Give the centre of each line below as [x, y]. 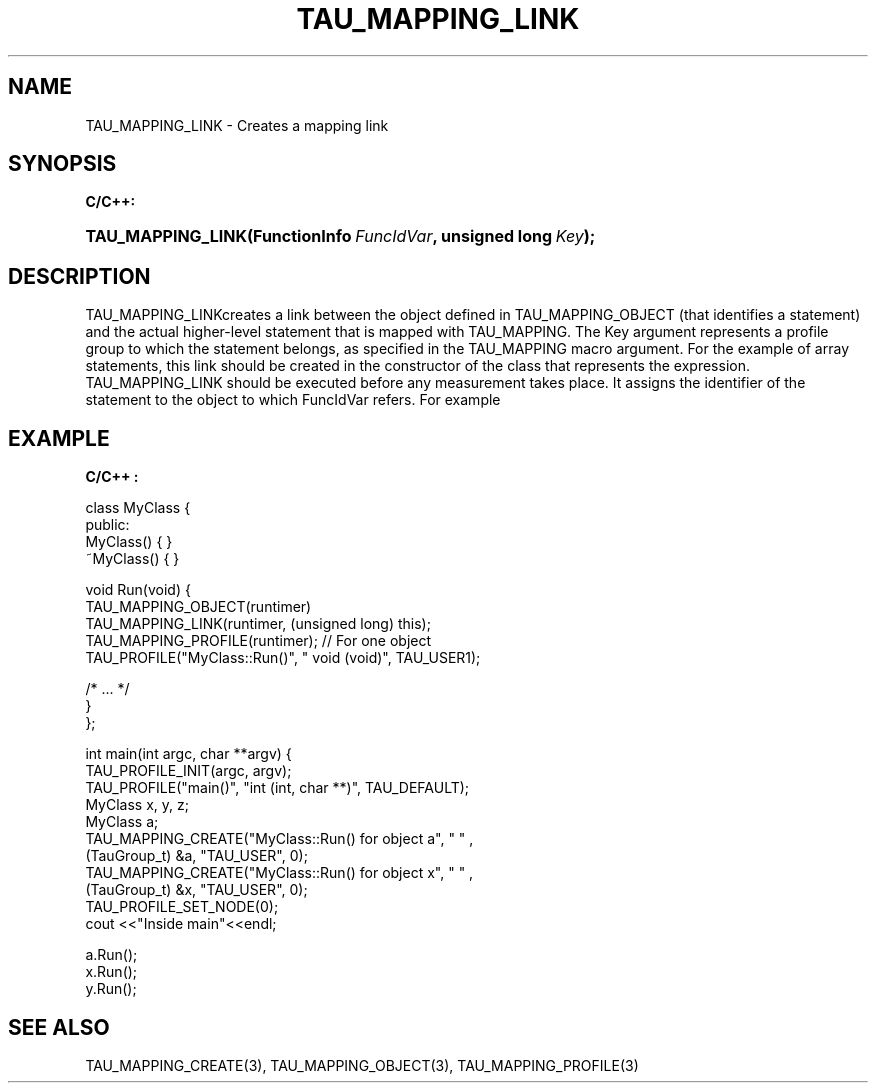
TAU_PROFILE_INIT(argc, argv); [188, 771]
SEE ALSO [59, 1027]
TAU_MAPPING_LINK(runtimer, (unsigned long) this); [258, 624]
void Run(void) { [138, 590]
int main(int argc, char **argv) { [188, 754]
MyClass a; [122, 822]
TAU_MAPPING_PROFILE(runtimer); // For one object [258, 641]
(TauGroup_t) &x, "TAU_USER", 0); [196, 890]
